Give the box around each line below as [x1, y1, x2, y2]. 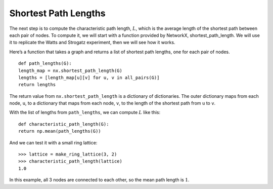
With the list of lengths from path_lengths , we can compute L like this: [9, 109, 161, 116]
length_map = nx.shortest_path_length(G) [18, 67, 122, 73]
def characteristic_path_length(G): [18, 121, 109, 127]
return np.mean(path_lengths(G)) [18, 128, 101, 134]
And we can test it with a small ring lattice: [9, 139, 98, 145]
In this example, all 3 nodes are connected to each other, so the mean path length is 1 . [9, 177, 190, 183]
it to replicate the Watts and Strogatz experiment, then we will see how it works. [9, 40, 175, 46]
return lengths [18, 82, 56, 88]
